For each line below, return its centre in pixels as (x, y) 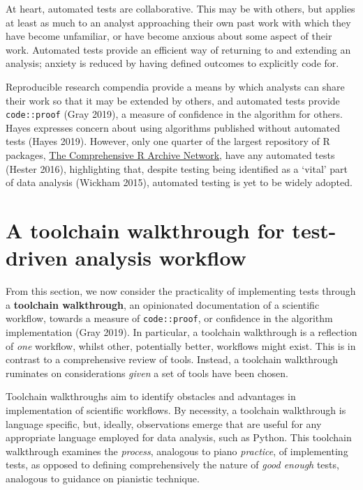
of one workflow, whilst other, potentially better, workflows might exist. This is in (181, 345)
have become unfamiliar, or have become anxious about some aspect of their (169, 36)
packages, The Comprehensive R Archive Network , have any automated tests (170, 155)
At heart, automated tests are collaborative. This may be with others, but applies (180, 8)
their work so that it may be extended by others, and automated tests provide (173, 100)
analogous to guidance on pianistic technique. (103, 478)
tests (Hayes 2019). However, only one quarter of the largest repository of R (168, 141)
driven (37, 258)
